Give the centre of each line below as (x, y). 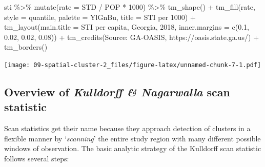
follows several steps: (37, 158)
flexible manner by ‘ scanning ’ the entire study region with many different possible (132, 138)
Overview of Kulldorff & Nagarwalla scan (117, 92)
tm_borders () (26, 47)
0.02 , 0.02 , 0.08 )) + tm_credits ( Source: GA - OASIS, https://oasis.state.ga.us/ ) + (132, 37)
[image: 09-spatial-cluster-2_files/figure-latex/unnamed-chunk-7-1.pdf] (133, 65)
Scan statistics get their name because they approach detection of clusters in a (127, 128)
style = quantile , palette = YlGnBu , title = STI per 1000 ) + (100, 17)
